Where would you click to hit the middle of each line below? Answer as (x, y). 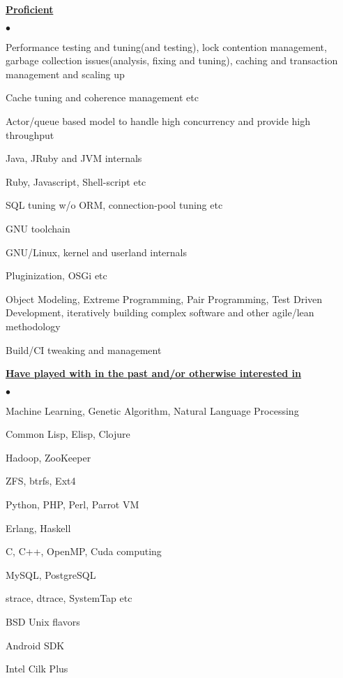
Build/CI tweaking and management (84, 349)
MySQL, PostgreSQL (51, 574)
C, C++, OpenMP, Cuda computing (84, 551)
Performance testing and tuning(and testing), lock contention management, (166, 46)
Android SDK (35, 645)
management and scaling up (65, 74)
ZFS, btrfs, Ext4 (41, 481)
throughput (30, 134)
